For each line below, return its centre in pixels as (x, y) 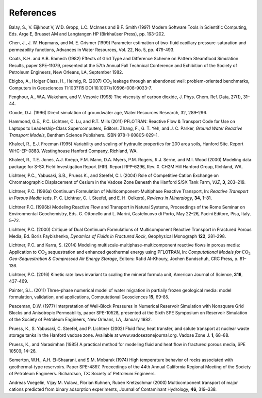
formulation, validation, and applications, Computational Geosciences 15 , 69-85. (89, 297)
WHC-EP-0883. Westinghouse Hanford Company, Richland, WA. (73, 151)
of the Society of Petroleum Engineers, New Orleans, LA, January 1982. (81, 320)
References (33, 13)
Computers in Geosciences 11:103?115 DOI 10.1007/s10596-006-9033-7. (81, 88)
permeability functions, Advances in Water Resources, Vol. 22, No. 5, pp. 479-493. (92, 50)
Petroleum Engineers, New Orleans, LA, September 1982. (66, 72)
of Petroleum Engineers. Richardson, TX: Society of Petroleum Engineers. (82, 374)
